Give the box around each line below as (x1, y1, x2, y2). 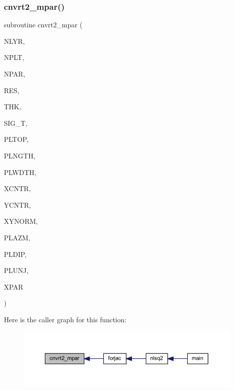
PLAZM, (4, 232, 31, 242)
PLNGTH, (4, 150, 36, 160)
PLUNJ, (4, 265, 29, 275)
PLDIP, (4, 249, 27, 259)
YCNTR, (4, 199, 31, 210)
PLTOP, (4, 134, 29, 144)
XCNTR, (4, 183, 31, 194)
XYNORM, (4, 216, 38, 226)
